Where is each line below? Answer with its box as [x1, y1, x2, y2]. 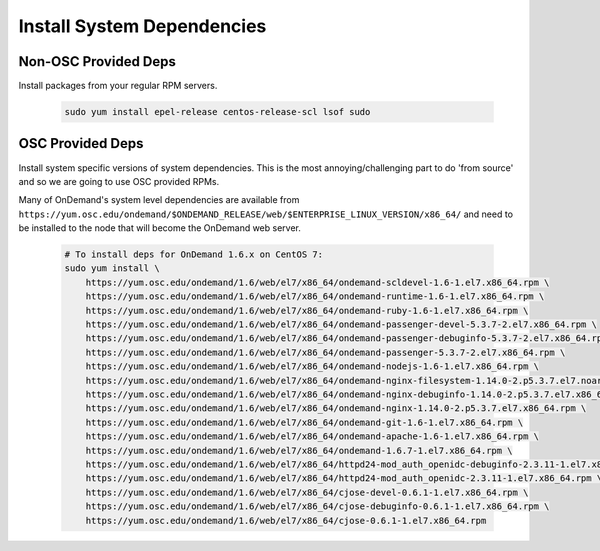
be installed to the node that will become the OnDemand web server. [18, 222, 302, 234]
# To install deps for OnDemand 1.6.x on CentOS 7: [64, 249, 324, 260]
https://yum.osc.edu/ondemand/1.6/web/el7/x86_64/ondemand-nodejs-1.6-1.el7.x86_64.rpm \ [85, 361, 540, 372]
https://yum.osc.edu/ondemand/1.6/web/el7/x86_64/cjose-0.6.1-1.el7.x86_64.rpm [85, 515, 487, 526]
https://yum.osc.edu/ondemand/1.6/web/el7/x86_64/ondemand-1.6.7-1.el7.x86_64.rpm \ [85, 445, 514, 456]
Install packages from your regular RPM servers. [18, 80, 218, 92]
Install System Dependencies [18, 15, 267, 37]
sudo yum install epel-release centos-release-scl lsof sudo [64, 106, 371, 118]
